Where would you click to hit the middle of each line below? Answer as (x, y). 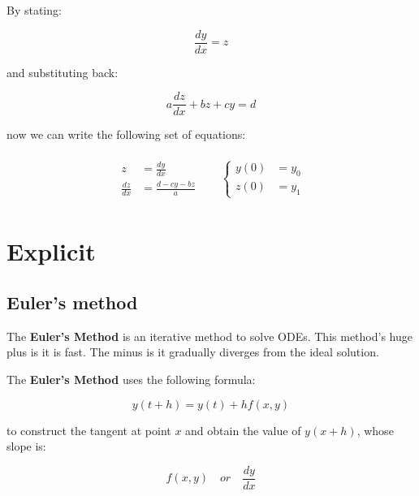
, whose (375, 430)
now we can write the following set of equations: (126, 134)
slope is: (26, 446)
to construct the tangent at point (89, 430)
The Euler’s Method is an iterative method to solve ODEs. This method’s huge (209, 336)
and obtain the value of (243, 430)
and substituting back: (63, 72)
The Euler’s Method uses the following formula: (131, 380)
